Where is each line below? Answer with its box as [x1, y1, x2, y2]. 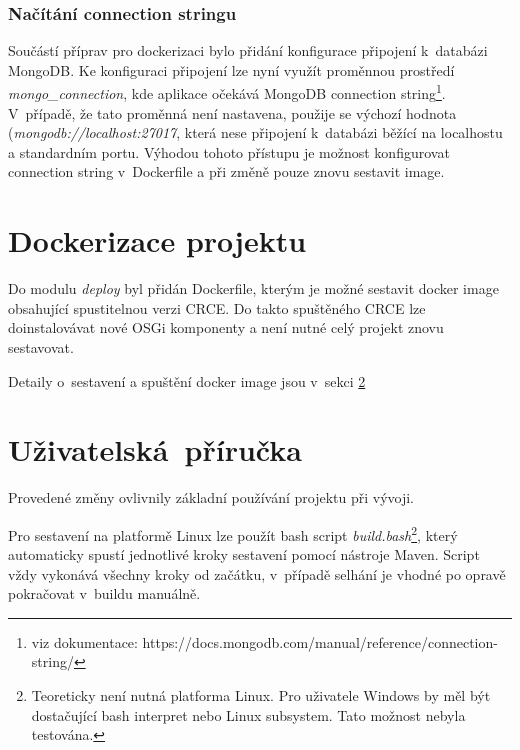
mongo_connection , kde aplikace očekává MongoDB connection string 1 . [8, 80, 446, 104]
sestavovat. [8, 336, 74, 357]
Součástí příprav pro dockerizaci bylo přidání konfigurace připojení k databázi [8, 40, 488, 61]
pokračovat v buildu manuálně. [8, 583, 201, 604]
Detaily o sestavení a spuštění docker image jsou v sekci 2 [8, 370, 366, 391]
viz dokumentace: [31, 631, 138, 652]
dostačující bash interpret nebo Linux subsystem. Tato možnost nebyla [31, 704, 466, 725]
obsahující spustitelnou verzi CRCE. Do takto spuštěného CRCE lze [8, 297, 426, 318]
